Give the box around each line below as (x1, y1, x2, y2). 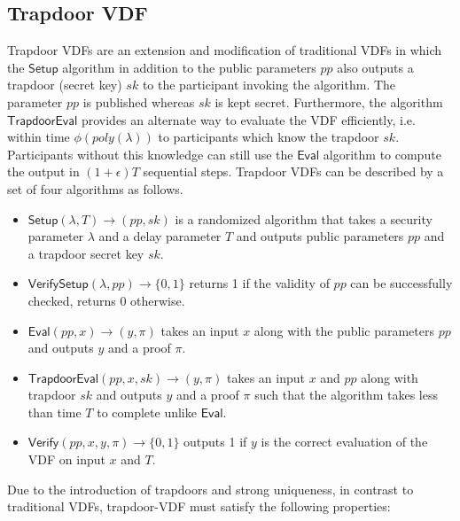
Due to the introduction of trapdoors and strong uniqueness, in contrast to (7, 479, 414, 498)
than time (27, 402, 82, 421)
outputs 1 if (183, 432, 247, 451)
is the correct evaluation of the (261, 432, 428, 451)
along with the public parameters (253, 321, 434, 339)
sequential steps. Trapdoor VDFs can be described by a (143, 162, 444, 181)
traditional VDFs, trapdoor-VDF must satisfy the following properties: (7, 497, 391, 516)
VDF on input (27, 450, 105, 469)
